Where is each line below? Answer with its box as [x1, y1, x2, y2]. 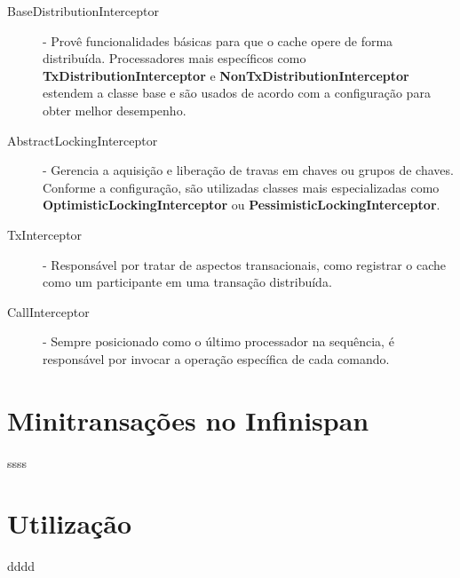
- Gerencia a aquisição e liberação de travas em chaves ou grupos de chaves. [43, 161, 454, 179]
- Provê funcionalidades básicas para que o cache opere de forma [43, 31, 393, 50]
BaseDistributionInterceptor [7, 2, 160, 20]
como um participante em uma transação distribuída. [43, 273, 332, 291]
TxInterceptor [7, 225, 83, 243]
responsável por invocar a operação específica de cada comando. [43, 349, 390, 368]
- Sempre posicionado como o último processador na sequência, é [43, 332, 394, 351]
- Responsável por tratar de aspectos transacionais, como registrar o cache [43, 255, 447, 273]
